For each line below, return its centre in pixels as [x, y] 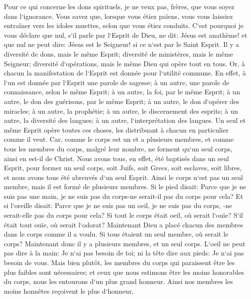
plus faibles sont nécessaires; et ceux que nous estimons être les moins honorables [124, 272]
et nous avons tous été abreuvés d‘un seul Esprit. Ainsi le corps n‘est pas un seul [124, 177]
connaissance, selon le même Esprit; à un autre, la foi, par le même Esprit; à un [122, 92]
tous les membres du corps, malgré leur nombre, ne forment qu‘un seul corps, [118, 148]
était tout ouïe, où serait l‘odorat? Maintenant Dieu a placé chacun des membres [124, 224]
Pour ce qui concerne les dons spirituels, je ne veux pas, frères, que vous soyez [119, 6]
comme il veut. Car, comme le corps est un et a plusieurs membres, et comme [119, 139]
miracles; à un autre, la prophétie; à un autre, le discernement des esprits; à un [121, 111]
